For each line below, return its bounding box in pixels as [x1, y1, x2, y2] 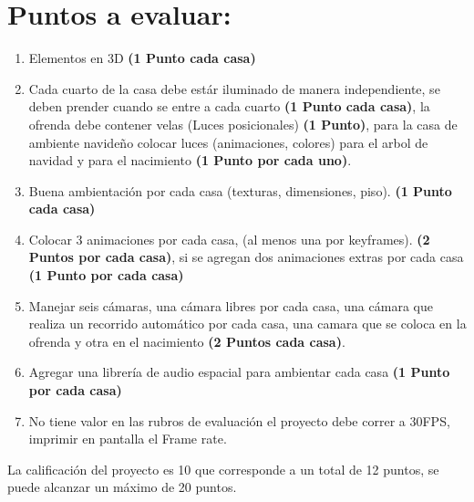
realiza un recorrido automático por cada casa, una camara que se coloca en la [28, 314, 467, 333]
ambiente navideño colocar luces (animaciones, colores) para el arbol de [28, 132, 428, 152]
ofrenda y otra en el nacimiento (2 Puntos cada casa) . [28, 331, 345, 350]
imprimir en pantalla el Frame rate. [28, 429, 227, 448]
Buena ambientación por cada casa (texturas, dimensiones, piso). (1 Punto [28, 181, 452, 200]
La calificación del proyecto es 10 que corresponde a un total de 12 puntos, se [7, 459, 439, 478]
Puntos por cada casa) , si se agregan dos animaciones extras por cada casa [28, 247, 464, 267]
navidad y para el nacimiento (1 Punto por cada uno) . [28, 151, 352, 170]
